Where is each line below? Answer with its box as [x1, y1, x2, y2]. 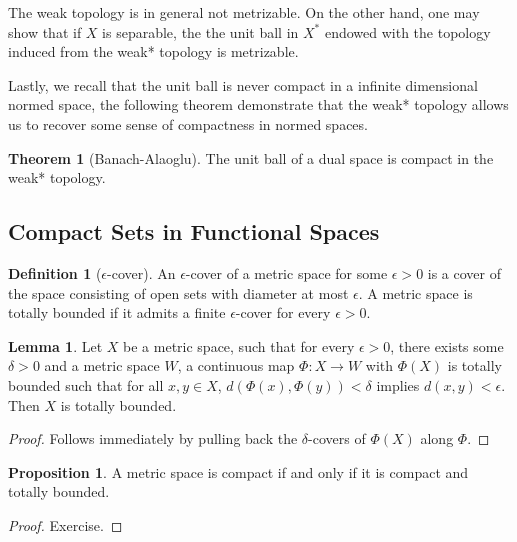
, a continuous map [177, 355, 295, 376]
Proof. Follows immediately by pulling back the [8, 428, 298, 449]
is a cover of [427, 262, 501, 283]
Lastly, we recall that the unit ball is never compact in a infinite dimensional [8, 74, 478, 95]
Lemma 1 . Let [8, 335, 103, 356]
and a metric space [44, 355, 160, 376]
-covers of [308, 428, 366, 449]
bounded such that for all [8, 374, 164, 395]
